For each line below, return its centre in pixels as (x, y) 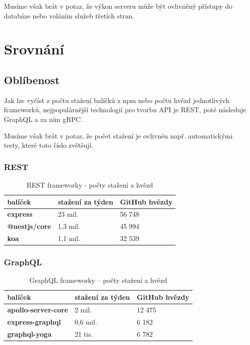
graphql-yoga (29, 334)
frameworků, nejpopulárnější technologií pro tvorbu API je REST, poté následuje (125, 110)
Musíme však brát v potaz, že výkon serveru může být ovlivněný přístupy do (118, 6)
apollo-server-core (38, 309)
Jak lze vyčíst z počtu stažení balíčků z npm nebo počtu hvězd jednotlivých (117, 100)
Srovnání (34, 49)
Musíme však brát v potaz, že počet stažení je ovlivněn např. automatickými (118, 135)
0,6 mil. (86, 321)
